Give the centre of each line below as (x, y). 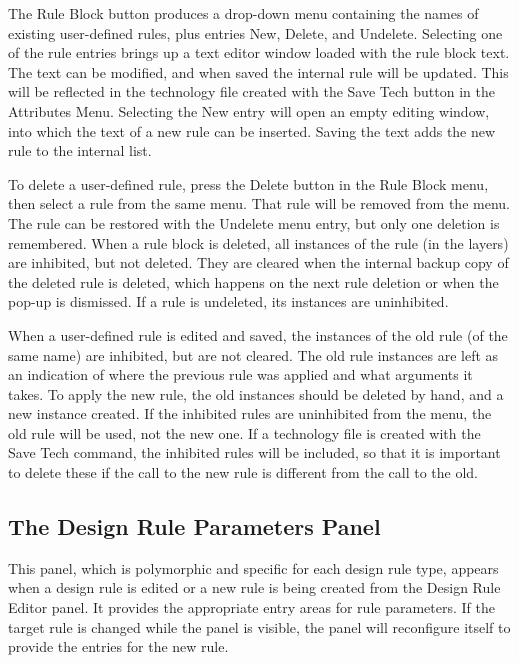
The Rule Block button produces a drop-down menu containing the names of (243, 13)
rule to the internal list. (80, 150)
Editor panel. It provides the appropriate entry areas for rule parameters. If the (251, 607)
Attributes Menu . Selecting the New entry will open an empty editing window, (249, 110)
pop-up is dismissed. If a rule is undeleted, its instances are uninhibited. (228, 301)
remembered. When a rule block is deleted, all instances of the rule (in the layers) (258, 242)
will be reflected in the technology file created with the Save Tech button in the (251, 91)
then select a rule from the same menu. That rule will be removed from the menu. (259, 203)
